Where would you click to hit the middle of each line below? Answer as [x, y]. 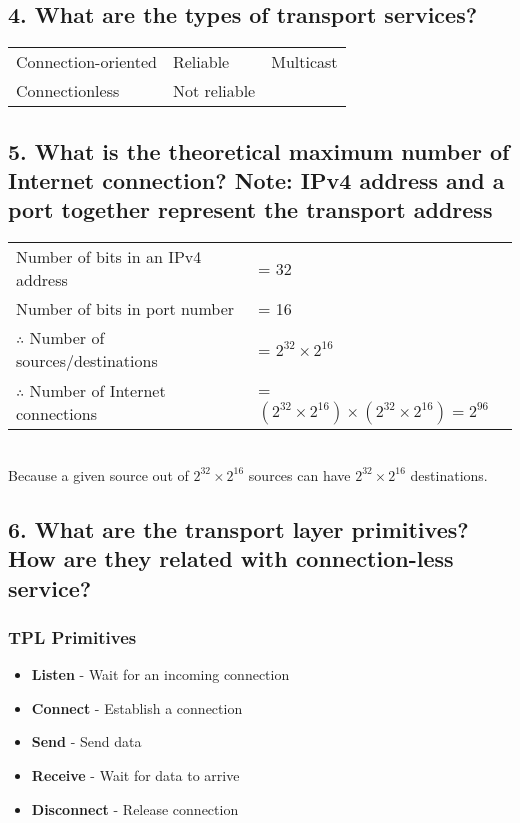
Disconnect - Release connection [135, 808]
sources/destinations [87, 361]
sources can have [299, 474]
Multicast [304, 62]
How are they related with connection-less [231, 558]
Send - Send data [86, 741]
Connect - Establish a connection [137, 707]
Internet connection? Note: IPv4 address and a [256, 179]
